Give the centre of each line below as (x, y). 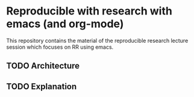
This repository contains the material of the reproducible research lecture (97, 40)
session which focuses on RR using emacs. (60, 47)
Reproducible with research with (89, 11)
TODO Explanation (42, 86)
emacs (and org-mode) (65, 24)
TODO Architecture (43, 66)
